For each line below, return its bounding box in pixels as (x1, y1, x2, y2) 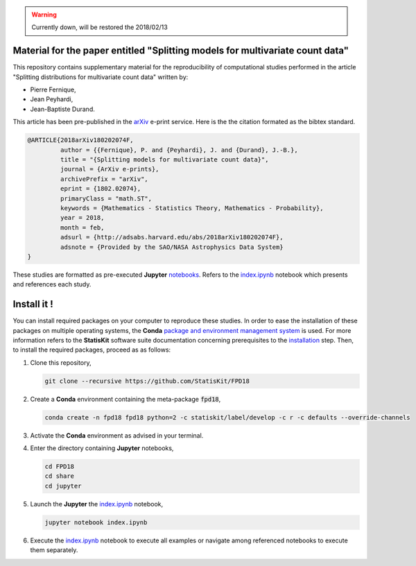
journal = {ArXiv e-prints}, (60, 165, 159, 173)
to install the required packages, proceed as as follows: (12, 345, 171, 354)
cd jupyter (44, 482, 82, 490)
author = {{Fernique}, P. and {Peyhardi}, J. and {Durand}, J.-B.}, (60, 146, 298, 154)
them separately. (30, 546, 78, 554)
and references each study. (12, 280, 92, 289)
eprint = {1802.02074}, (60, 185, 141, 193)
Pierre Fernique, (30, 85, 76, 94)
